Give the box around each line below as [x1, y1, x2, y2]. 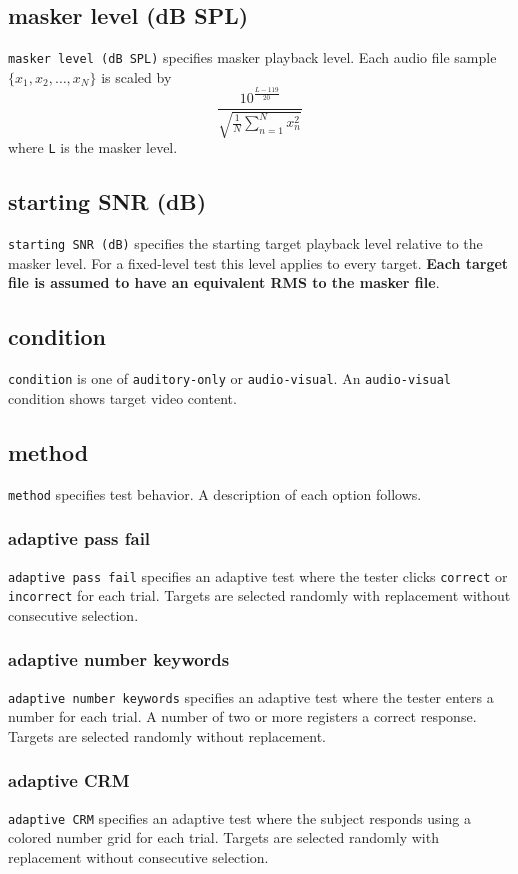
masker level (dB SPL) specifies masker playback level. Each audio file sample [8, 47, 497, 68]
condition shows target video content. [8, 387, 237, 408]
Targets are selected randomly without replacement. [8, 725, 327, 746]
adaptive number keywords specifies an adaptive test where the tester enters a [8, 686, 494, 707]
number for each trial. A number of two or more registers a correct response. [8, 706, 477, 727]
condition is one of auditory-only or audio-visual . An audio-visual [8, 368, 451, 389]
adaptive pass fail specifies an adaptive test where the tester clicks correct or [8, 565, 508, 586]
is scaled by [101, 66, 172, 87]
